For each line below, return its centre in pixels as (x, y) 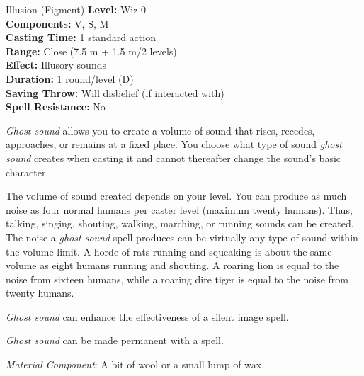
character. (27, 172)
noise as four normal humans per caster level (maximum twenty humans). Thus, (179, 209)
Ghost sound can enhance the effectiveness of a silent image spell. (147, 316)
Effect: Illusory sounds (56, 65)
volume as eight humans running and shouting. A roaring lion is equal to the (172, 265)
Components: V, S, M (57, 23)
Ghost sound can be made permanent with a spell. (115, 340)
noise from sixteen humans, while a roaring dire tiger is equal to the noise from (177, 279)
